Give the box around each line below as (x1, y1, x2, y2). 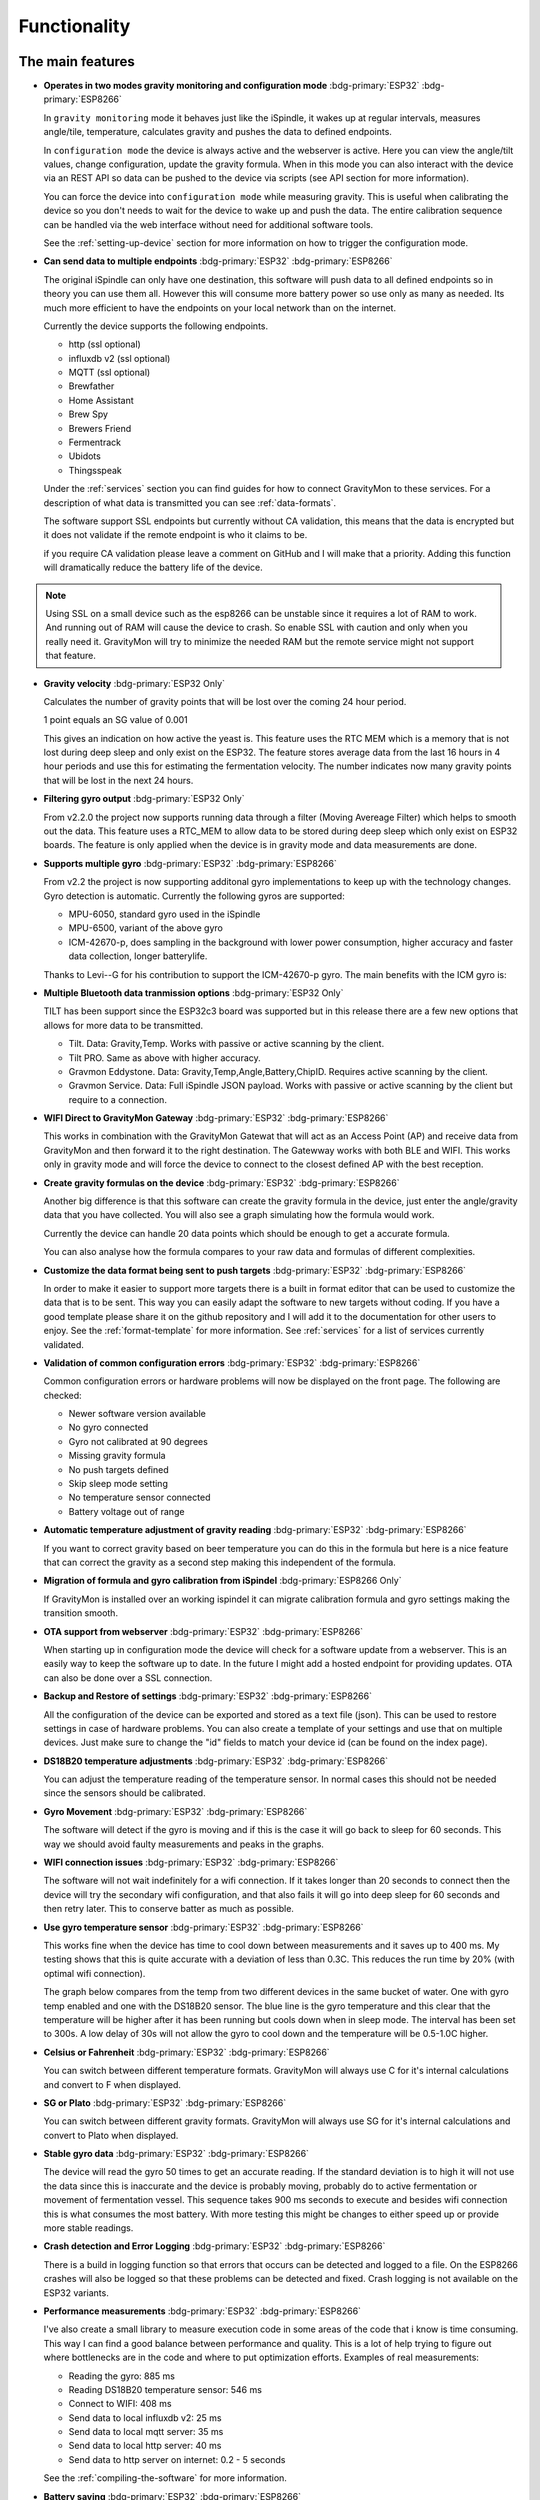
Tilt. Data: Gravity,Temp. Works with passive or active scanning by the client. (68, 1038, 385, 1050)
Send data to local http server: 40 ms (68, 2440, 222, 2452)
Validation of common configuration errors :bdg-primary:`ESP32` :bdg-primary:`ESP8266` (43, 1356, 421, 1369)
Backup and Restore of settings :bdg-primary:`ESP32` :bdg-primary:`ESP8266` (43, 1690, 372, 1702)
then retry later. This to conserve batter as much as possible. (43, 1903, 295, 1915)
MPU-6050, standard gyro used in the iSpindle (68, 908, 261, 920)
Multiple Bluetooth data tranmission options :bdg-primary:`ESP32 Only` (43, 986, 344, 999)
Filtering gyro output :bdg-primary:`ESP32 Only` (43, 793, 245, 805)
